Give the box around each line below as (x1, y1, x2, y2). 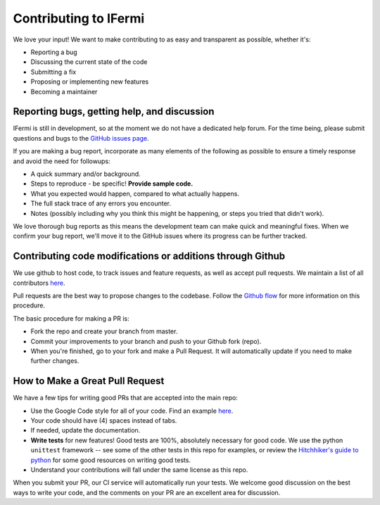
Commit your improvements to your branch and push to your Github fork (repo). (30, 337, 262, 345)
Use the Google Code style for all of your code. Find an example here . (30, 407, 234, 415)
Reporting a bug (30, 48, 77, 56)
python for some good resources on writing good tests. (30, 456, 191, 464)
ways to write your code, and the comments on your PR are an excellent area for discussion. (13, 488, 281, 497)
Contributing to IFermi (13, 11, 145, 26)
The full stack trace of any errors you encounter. (30, 199, 172, 207)
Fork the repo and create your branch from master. (30, 327, 178, 335)
